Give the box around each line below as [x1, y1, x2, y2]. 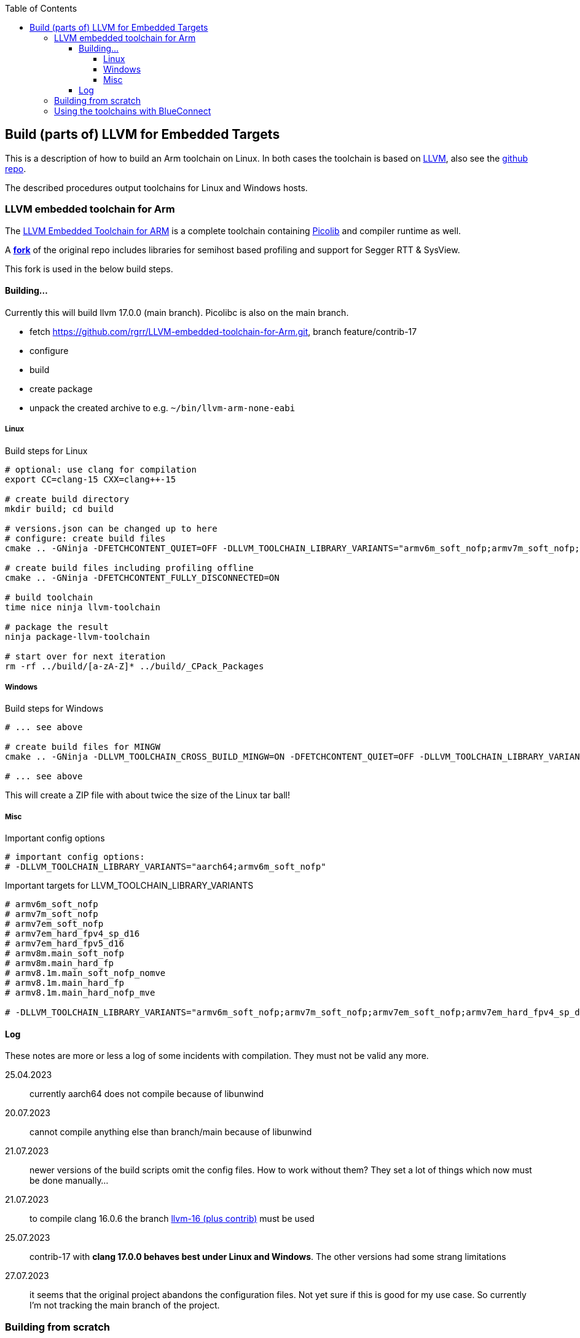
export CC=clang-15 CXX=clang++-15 [5, 474, 176, 484]
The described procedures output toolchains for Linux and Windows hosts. [5, 182, 308, 193]
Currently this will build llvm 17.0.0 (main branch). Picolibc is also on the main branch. [5, 307, 349, 318]
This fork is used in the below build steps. [5, 263, 173, 274]
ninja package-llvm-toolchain [5, 631, 151, 642]
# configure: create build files [5, 533, 166, 543]
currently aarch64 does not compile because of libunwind [29, 1088, 264, 1100]
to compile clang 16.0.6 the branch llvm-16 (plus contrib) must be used [29, 1213, 315, 1224]
